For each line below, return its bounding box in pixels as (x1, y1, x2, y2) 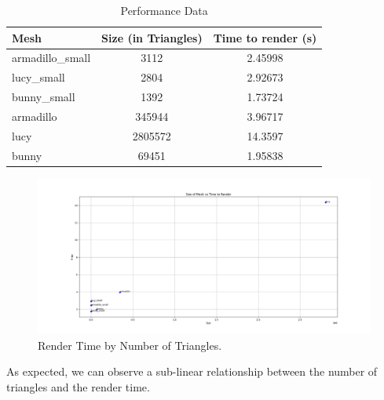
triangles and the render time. (6, 378, 150, 395)
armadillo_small (12, 49, 91, 66)
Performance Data (120, 2, 208, 18)
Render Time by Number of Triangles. (38, 336, 222, 353)
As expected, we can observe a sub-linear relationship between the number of (6, 363, 378, 380)
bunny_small (12, 89, 75, 105)
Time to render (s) (213, 29, 317, 45)
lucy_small (12, 69, 65, 85)
